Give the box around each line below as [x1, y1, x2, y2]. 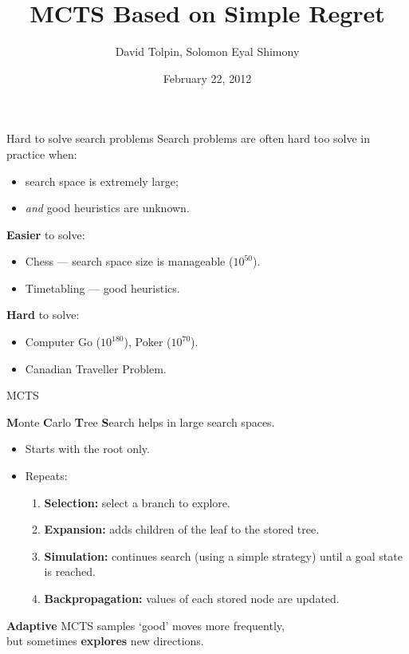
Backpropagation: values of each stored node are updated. [44, 590, 340, 606]
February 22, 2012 [163, 69, 252, 86]
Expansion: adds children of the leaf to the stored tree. [44, 521, 320, 538]
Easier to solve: [6, 226, 85, 242]
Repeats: [25, 467, 68, 484]
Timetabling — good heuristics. [25, 279, 180, 296]
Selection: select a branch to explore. [44, 494, 230, 510]
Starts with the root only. [25, 440, 150, 457]
